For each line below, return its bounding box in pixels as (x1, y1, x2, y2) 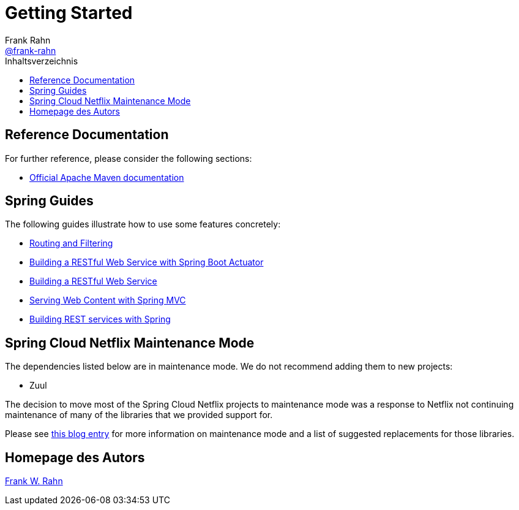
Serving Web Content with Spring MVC (29, 295, 186, 306)
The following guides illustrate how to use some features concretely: (5, 219, 281, 230)
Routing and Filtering (29, 238, 113, 249)
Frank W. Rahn (5, 476, 63, 487)
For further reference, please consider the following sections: (5, 153, 252, 164)
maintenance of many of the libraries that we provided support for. (5, 409, 273, 421)
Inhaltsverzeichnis (5, 55, 78, 66)
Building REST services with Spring (29, 314, 171, 325)
